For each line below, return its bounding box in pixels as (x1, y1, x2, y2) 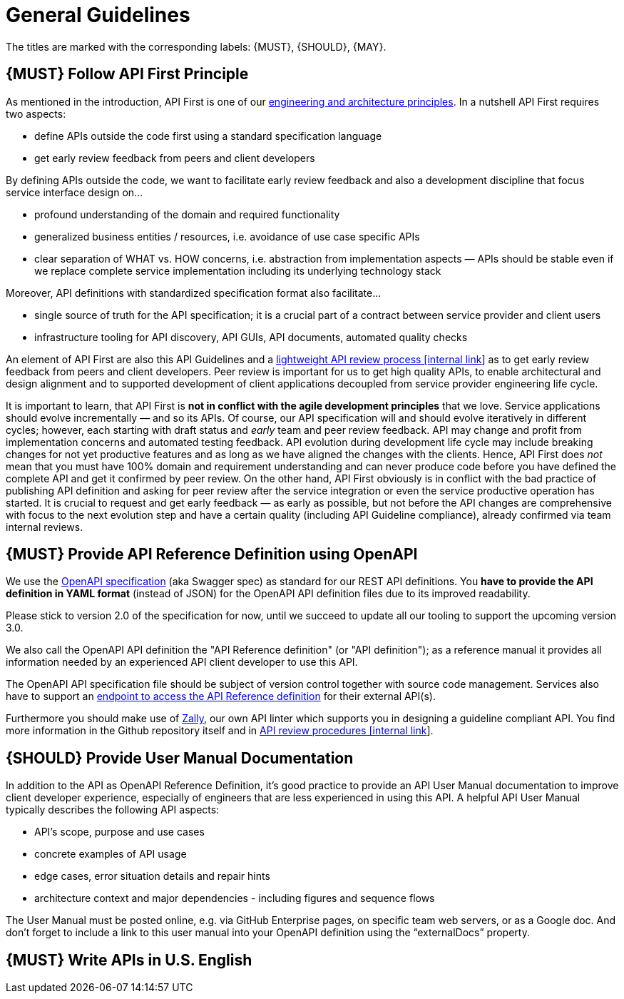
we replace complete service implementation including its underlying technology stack (34, 264, 441, 277)
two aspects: (6, 107, 66, 120)
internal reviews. (6, 520, 83, 533)
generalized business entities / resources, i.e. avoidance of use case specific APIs (34, 230, 420, 243)
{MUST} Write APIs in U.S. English (6, 950, 252, 969)
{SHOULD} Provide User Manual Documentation (6, 749, 354, 767)
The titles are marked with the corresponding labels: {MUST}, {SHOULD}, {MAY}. (6, 40, 387, 53)
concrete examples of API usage (34, 848, 187, 861)
